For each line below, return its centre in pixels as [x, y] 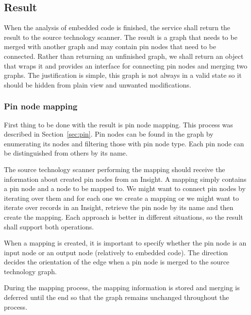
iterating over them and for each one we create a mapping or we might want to [121, 198]
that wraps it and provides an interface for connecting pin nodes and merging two [126, 65]
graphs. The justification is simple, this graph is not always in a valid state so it [123, 75]
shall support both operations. [49, 226]
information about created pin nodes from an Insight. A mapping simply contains [125, 179]
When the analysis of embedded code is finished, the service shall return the [117, 27]
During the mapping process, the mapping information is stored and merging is [122, 288]
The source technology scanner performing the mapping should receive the [115, 169]
